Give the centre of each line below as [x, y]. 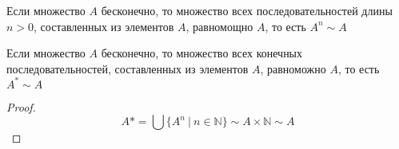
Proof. [21, 106]
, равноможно [293, 68]
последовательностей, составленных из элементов [128, 68]
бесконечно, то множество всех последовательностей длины [247, 10]
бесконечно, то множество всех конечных [202, 53]
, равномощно [219, 26]
